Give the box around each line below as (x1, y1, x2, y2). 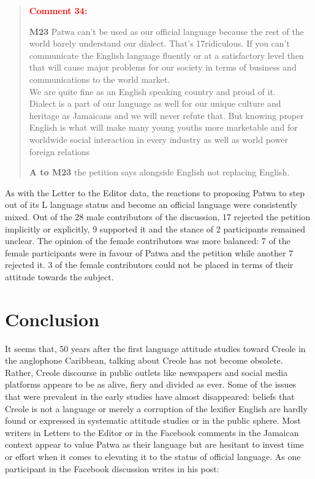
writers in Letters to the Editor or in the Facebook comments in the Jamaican (5, 426, 299, 439)
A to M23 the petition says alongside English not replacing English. (29, 166, 290, 178)
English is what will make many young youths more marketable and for (29, 121, 298, 134)
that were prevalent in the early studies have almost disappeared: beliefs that (5, 389, 295, 402)
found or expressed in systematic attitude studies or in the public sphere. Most (5, 414, 301, 427)
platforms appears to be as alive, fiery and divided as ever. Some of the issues (5, 378, 297, 391)
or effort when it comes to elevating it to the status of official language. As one (5, 450, 301, 462)
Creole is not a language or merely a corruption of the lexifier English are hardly (5, 402, 308, 415)
